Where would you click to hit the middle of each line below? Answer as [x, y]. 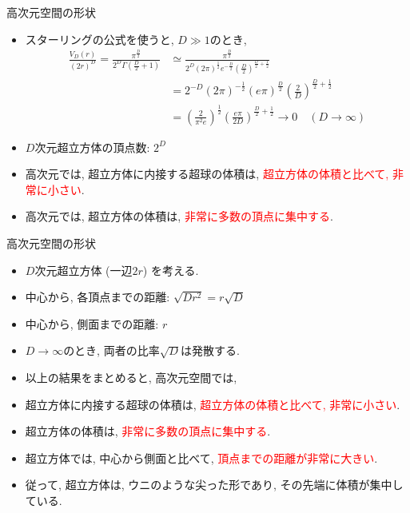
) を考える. [171, 270]
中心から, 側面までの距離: [92, 323]
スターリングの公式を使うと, [100, 39]
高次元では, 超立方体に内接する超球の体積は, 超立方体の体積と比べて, [207, 174]
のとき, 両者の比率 [111, 350]
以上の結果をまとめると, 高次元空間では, [131, 377]
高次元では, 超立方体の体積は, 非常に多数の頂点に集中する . [179, 216]
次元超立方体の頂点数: [92, 147]
